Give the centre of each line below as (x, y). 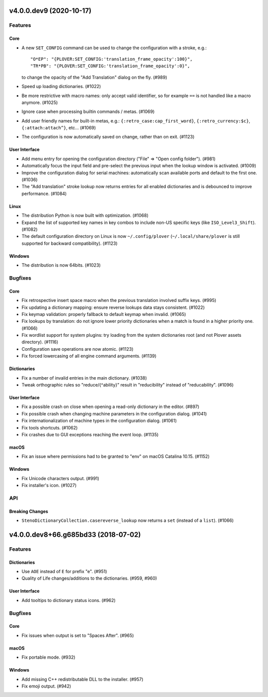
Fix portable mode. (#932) (48, 657)
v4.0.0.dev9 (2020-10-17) (50, 11)
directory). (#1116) (40, 342)
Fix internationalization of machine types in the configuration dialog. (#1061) (99, 421)
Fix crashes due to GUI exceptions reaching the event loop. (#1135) (90, 434)
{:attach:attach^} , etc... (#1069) (59, 128)
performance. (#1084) (44, 194)
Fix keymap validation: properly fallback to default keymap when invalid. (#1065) (104, 314)
